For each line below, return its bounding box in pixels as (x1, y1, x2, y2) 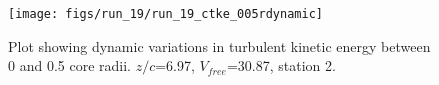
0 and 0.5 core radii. (8, 55, 131, 76)
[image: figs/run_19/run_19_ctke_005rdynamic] (8, 7, 323, 21)
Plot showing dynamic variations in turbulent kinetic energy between (8, 35, 431, 56)
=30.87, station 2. (226, 55, 336, 76)
